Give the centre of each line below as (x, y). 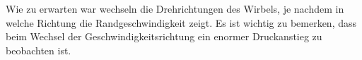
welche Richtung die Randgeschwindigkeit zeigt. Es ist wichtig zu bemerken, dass (181, 22)
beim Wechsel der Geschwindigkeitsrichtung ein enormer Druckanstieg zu (164, 36)
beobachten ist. (39, 50)
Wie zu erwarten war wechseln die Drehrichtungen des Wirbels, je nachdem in (175, 8)
